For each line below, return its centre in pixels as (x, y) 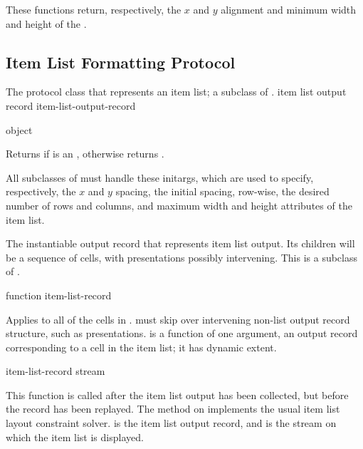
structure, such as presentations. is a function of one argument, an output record (182, 333)
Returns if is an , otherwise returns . (85, 154)
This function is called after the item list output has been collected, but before (177, 394)
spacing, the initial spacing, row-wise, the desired (222, 191)
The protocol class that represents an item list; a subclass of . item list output (176, 92)
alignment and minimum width (289, 9)
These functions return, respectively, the (94, 9)
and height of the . (46, 23)
